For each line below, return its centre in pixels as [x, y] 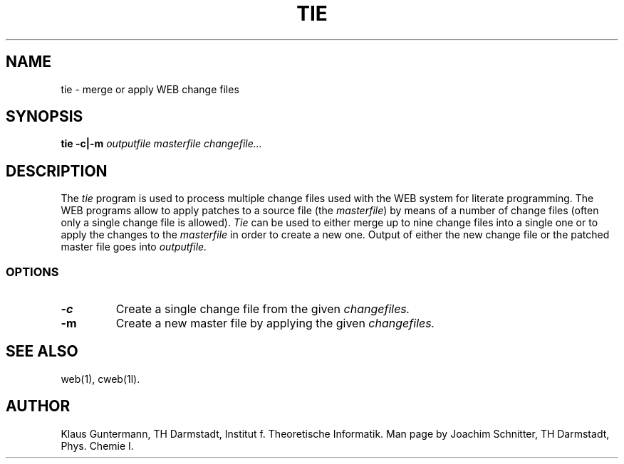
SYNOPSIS [45, 117]
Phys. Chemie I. [97, 445]
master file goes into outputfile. [134, 247]
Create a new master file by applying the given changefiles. [275, 323]
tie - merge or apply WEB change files [150, 89]
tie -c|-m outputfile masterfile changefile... [161, 144]
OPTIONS [32, 271]
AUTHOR [38, 406]
